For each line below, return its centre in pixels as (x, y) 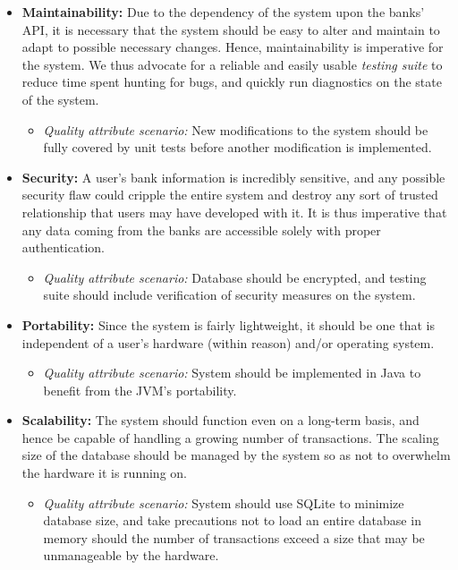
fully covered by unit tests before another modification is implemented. (237, 147)
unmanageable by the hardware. (131, 555)
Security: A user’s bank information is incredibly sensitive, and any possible (233, 177)
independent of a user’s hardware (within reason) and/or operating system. (228, 342)
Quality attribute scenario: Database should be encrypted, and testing (235, 277)
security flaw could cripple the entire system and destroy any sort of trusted (230, 195)
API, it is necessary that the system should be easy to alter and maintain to (231, 29)
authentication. (63, 247)
